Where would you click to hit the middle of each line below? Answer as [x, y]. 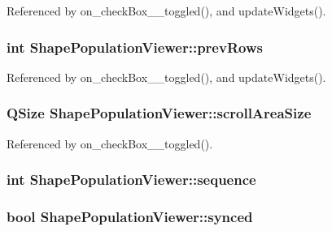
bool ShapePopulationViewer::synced [130, 216]
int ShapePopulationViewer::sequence [131, 180]
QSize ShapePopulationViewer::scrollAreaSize [159, 113]
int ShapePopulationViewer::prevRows [135, 47]
